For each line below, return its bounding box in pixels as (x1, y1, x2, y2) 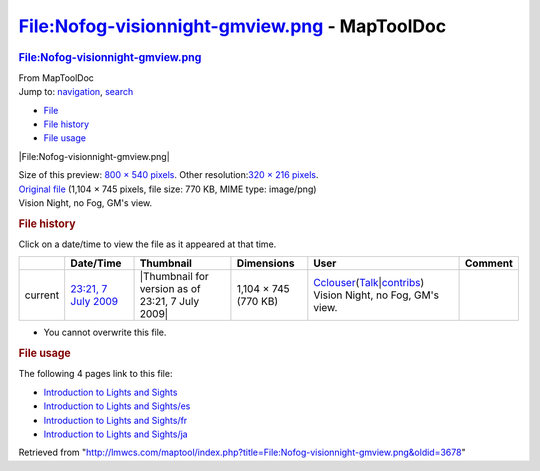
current (24, 288, 60, 302)
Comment (465, 256, 514, 270)
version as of (139, 282, 202, 296)
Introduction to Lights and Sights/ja (43, 428, 189, 440)
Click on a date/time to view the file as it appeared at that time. (18, 238, 277, 250)
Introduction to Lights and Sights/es (43, 400, 191, 412)
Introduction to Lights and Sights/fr (43, 414, 188, 426)
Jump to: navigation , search (18, 86, 134, 98)
